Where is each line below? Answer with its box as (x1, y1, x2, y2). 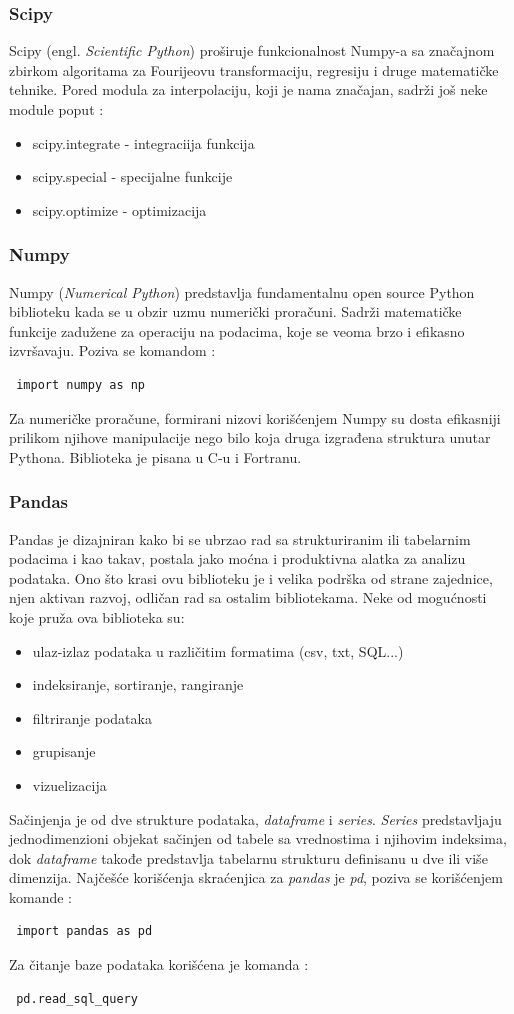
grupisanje (32, 741, 96, 762)
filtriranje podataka (32, 707, 152, 728)
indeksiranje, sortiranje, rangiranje (32, 674, 244, 695)
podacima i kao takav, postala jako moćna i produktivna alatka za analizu (9, 548, 466, 569)
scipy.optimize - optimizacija (32, 199, 207, 220)
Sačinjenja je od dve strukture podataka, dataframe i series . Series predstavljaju (9, 808, 502, 829)
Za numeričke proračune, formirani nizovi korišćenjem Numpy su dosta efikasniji (9, 407, 501, 428)
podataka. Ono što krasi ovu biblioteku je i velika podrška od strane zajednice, (9, 567, 493, 588)
